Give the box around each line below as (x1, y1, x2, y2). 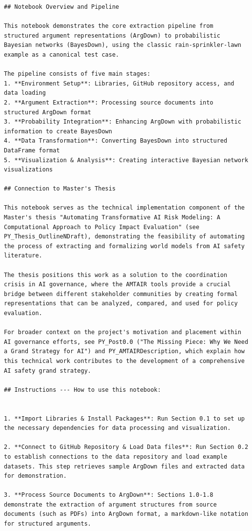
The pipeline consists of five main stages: (4, 70, 151, 78)
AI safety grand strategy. (4, 367, 91, 374)
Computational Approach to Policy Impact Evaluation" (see (4, 223, 199, 231)
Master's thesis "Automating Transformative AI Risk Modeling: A (4, 214, 220, 221)
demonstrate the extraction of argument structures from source (4, 501, 217, 508)
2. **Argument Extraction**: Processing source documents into (4, 99, 213, 106)
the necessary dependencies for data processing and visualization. (4, 425, 231, 432)
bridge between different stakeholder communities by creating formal (4, 290, 238, 297)
